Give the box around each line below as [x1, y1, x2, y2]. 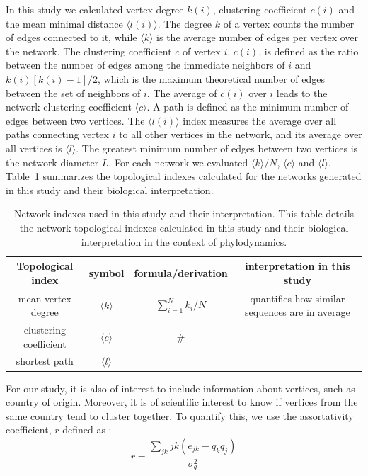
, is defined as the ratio [258, 43, 359, 58]
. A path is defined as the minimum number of [146, 99, 349, 114]
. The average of [146, 85, 217, 100]
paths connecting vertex [6, 127, 109, 142]
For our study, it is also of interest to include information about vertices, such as [6, 380, 355, 395]
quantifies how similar [250, 290, 345, 305]
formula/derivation [134, 265, 228, 280]
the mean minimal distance [6, 16, 123, 30]
